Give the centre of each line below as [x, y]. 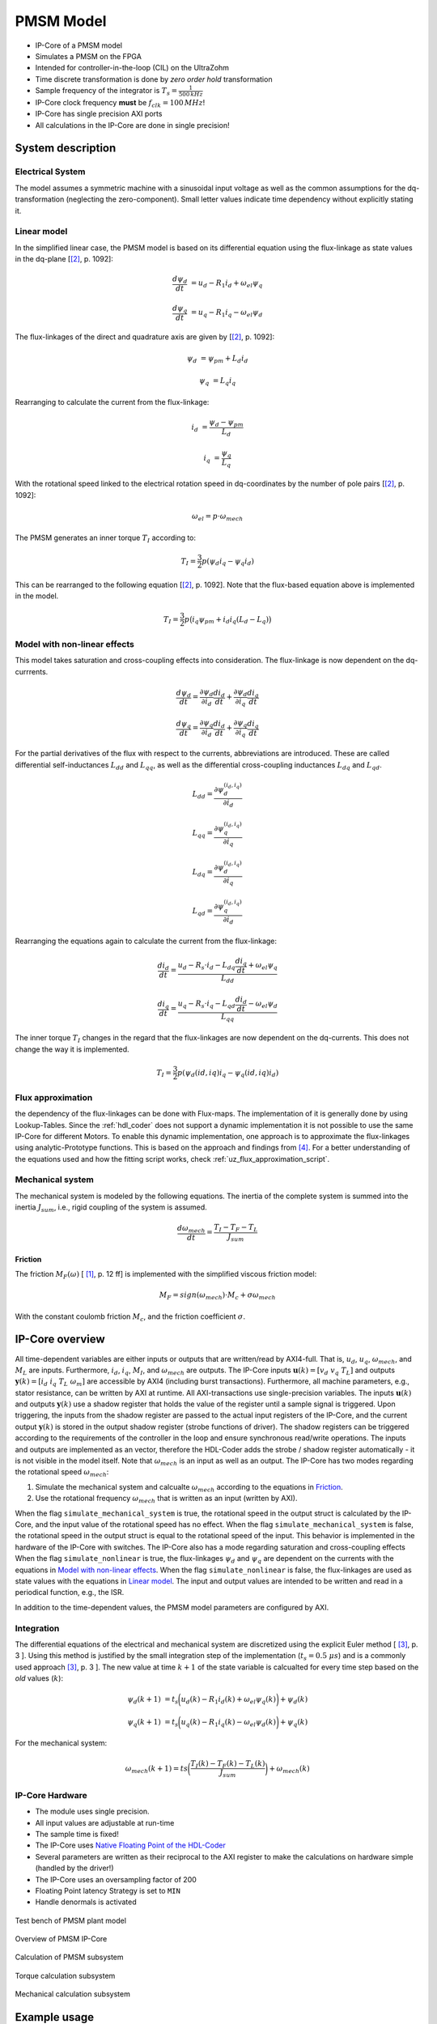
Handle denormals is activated [86, 1902]
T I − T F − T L [235, 1228]
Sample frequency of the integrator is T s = [106, 91]
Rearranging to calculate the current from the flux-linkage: [112, 402]
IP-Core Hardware [51, 1795]
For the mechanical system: [61, 1743]
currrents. [32, 671]
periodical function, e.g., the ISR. [70, 1592]
